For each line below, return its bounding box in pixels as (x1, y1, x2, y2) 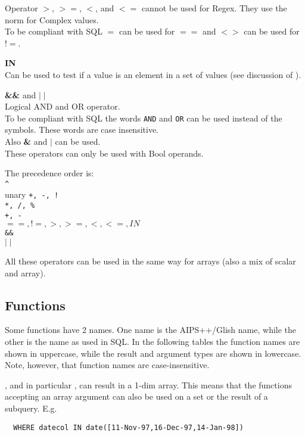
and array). (5, 266, 46, 279)
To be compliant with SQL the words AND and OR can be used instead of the (5, 111, 282, 124)
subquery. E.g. (5, 402, 57, 415)
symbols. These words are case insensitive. (5, 123, 159, 136)
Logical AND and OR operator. (5, 100, 120, 113)
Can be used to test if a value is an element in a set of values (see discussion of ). (5, 68, 301, 80)
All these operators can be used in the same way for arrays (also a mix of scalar (5, 255, 296, 267)
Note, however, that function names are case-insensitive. (5, 359, 210, 371)
